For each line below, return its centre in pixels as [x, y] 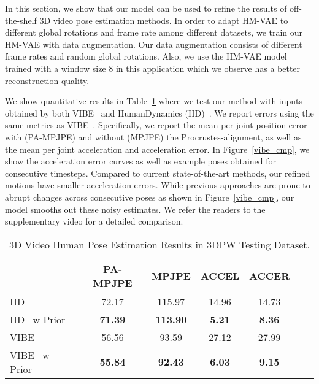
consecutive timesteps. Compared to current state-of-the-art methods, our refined [158, 173]
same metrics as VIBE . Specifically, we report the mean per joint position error [156, 125]
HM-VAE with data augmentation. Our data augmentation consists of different [154, 44]
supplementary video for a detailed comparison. [94, 221]
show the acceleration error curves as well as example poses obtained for [141, 161]
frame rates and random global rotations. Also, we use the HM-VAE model [146, 56]
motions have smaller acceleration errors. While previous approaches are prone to [158, 185]
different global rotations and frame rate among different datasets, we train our [154, 32]
